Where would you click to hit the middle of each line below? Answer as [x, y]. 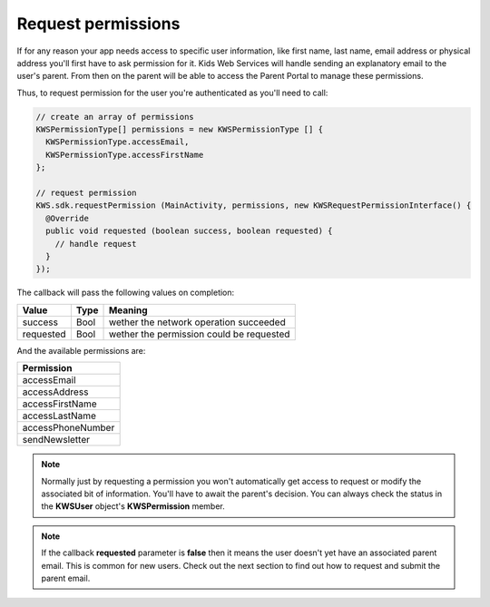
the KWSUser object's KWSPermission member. [133, 506]
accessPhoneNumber [69, 428]
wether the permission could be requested [199, 334]
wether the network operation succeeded [197, 322]
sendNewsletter [56, 440]
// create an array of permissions [115, 117]
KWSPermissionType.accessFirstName [125, 155]
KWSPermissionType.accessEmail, [118, 142]
